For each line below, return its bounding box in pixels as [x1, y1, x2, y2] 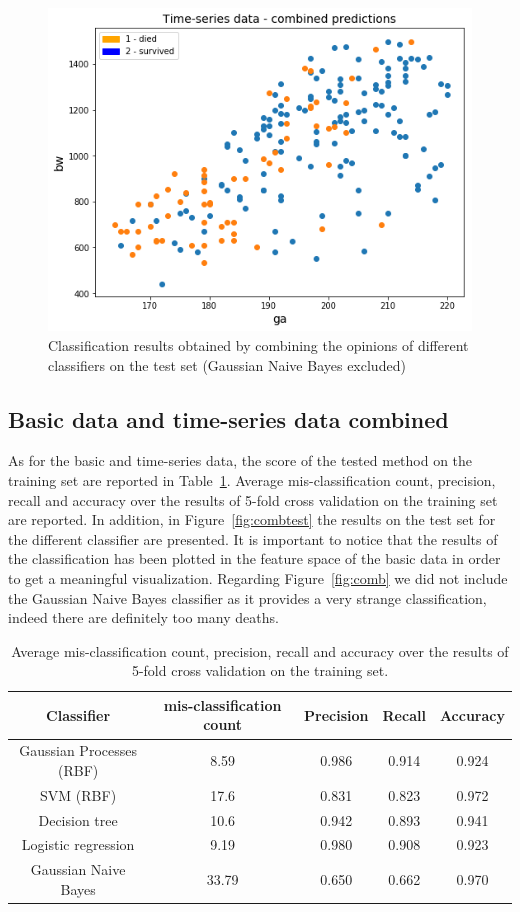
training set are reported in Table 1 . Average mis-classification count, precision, [8, 469, 496, 490]
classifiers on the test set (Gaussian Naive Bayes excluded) [48, 354, 406, 375]
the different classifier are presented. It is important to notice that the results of [8, 528, 498, 549]
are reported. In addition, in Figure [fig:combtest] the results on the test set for [8, 509, 496, 530]
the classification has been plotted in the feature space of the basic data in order [8, 548, 501, 569]
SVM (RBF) [40, 784, 117, 805]
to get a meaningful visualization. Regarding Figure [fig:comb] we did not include [8, 567, 508, 588]
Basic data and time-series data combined [8, 403, 449, 434]
